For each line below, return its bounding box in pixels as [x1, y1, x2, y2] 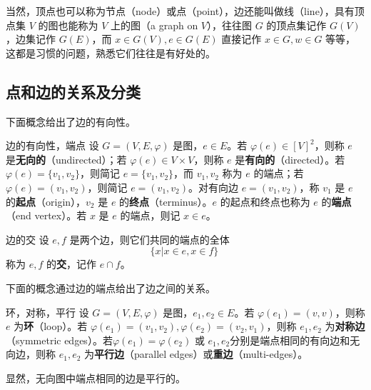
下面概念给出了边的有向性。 [6, 114, 136, 129]
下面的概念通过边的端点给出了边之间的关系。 [6, 280, 215, 295]
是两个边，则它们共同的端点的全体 [69, 231, 230, 246]
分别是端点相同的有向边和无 [230, 332, 360, 347]
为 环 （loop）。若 [14, 319, 88, 334]
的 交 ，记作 [46, 256, 96, 271]
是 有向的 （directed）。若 [235, 151, 345, 166]
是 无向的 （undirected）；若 [6, 151, 127, 166]
